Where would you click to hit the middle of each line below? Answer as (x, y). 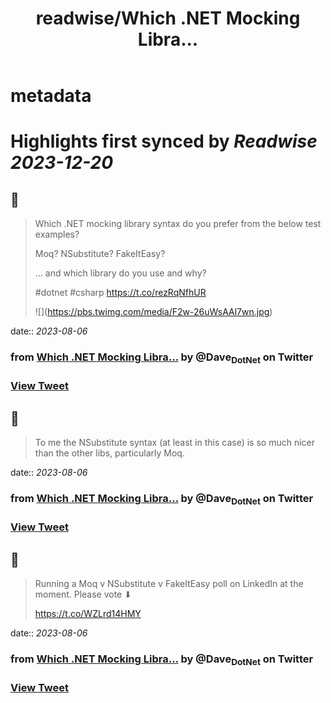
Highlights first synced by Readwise (164, 141)
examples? (57, 234)
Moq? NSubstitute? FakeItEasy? (100, 254)
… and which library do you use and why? (120, 273)
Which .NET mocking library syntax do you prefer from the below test (178, 224)
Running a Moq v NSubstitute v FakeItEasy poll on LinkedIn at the (169, 584)
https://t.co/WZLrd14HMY (88, 614)
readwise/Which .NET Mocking (168, 18)
